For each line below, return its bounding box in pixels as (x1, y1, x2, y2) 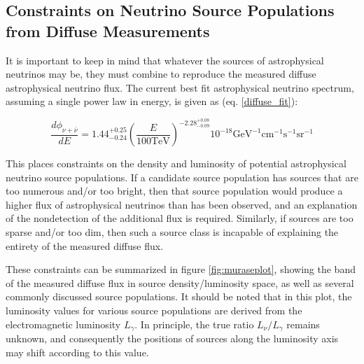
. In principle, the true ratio (134, 316, 254, 331)
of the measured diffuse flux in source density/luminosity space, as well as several (6, 275, 354, 290)
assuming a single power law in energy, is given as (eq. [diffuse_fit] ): (6, 94, 298, 108)
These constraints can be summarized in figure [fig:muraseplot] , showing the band (6, 262, 356, 276)
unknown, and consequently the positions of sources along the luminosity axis (6, 331, 339, 346)
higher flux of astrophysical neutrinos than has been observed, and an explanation (6, 197, 358, 211)
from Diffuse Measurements (6, 20, 210, 41)
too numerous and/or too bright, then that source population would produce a (6, 183, 343, 198)
